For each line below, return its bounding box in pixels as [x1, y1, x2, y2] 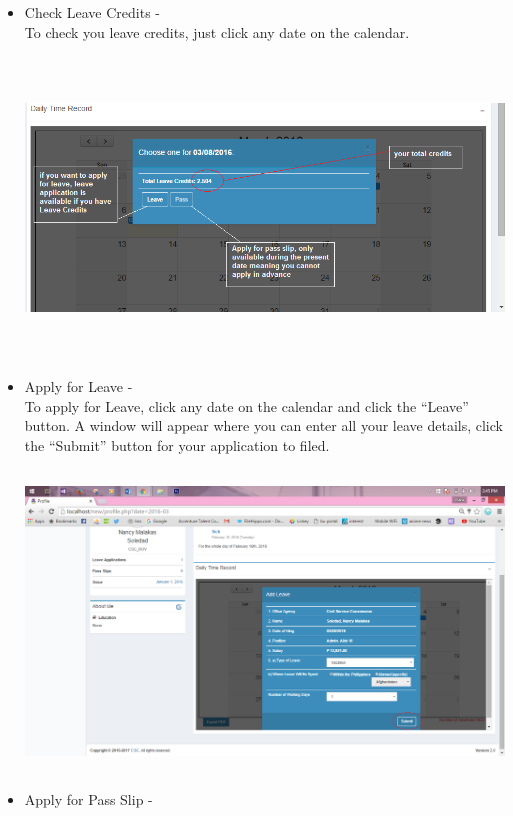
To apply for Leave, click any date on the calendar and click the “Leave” [24, 395, 469, 416]
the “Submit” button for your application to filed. [24, 434, 330, 455]
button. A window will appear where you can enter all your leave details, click [24, 415, 503, 436]
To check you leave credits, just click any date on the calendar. [24, 21, 410, 42]
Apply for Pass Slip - [24, 789, 153, 810]
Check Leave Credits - [24, 2, 161, 22]
